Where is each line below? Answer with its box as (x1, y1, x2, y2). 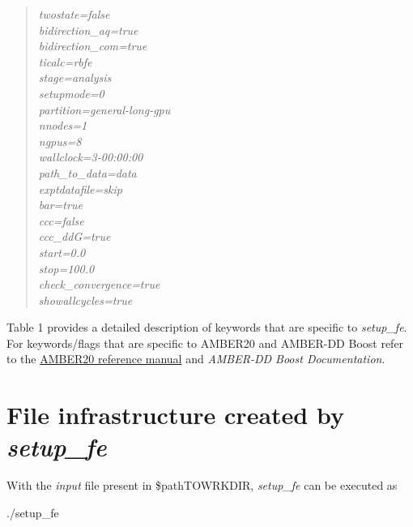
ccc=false (38, 212, 84, 229)
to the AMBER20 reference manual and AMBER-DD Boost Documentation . (6, 350, 385, 367)
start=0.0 (38, 243, 86, 260)
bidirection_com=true (38, 37, 147, 54)
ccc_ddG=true (38, 228, 111, 245)
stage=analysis (38, 69, 112, 86)
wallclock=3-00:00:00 (38, 148, 143, 165)
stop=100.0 (38, 259, 95, 276)
